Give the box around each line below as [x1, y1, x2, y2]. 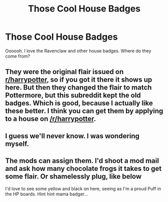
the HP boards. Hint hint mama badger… [5, 191, 88, 197]
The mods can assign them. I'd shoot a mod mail [5, 156, 159, 165]
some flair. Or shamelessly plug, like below [5, 172, 142, 181]
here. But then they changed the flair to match [5, 83, 152, 92]
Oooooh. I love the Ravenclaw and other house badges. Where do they [5, 48, 151, 54]
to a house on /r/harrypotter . [5, 115, 96, 123]
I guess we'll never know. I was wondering [5, 131, 139, 140]
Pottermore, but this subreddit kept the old [5, 91, 141, 100]
